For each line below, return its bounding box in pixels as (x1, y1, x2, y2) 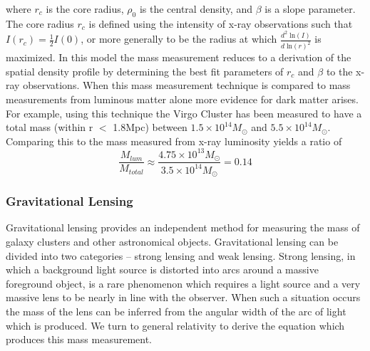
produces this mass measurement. (6, 332, 152, 347)
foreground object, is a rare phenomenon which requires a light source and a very (6, 276, 361, 290)
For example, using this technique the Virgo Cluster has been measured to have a (6, 105, 362, 120)
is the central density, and (139, 1, 252, 16)
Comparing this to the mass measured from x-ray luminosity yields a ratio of (6, 133, 342, 148)
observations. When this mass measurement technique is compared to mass (23, 78, 351, 93)
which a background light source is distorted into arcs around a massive (6, 262, 319, 277)
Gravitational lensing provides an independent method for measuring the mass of (6, 220, 360, 235)
